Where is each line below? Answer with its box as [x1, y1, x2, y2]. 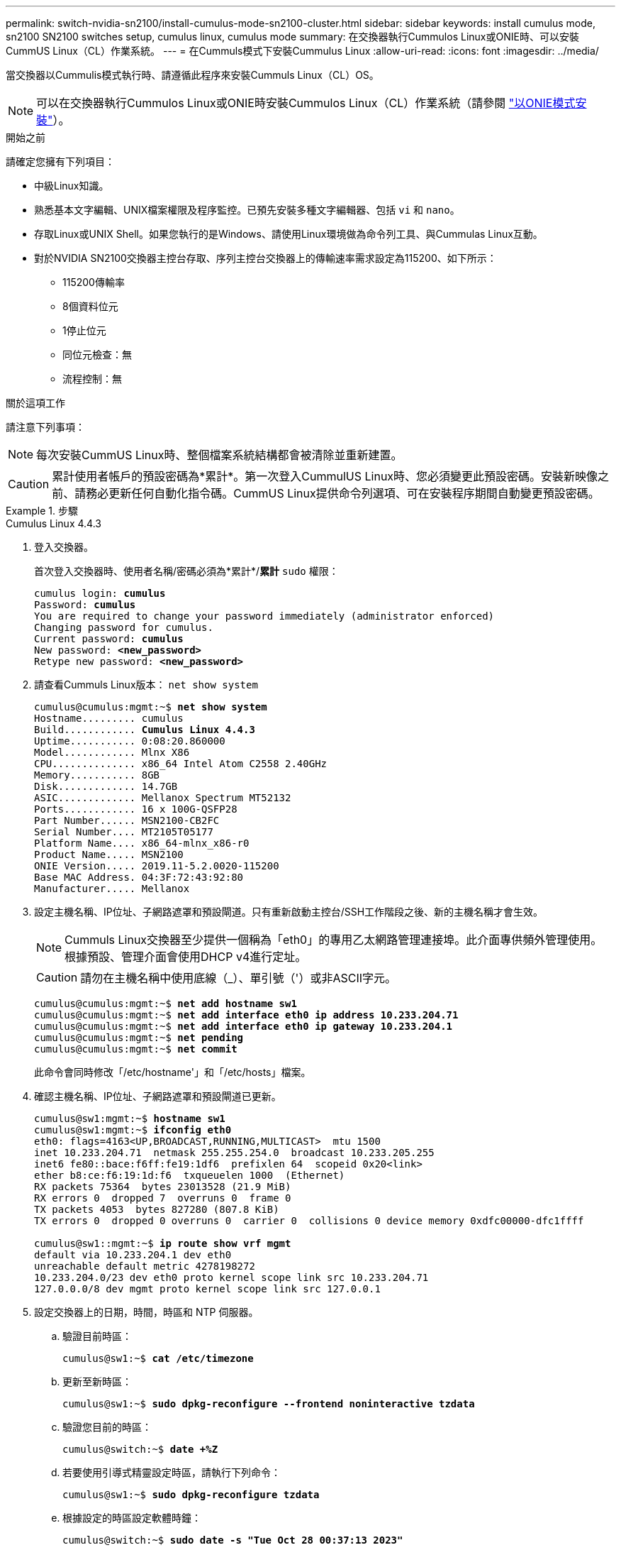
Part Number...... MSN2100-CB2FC [34, 815, 220, 826]
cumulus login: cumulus [34, 588, 166, 599]
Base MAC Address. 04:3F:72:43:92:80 [34, 872, 244, 883]
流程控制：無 [62, 373, 122, 385]
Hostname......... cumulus [34, 713, 184, 724]
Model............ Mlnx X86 [34, 747, 190, 758]
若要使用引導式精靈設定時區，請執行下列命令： [62, 1466, 281, 1478]
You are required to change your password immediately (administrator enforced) [34, 610, 495, 622]
